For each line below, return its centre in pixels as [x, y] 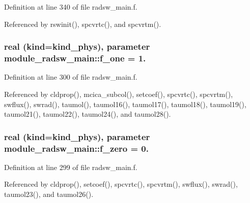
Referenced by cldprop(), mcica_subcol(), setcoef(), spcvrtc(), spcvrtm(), [119, 94]
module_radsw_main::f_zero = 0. [76, 148]
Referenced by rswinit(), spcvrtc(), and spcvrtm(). [83, 24]
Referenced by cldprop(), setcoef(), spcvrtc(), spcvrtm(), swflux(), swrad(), [121, 184]
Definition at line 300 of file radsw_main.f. [71, 77]
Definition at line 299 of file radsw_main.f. [71, 167]
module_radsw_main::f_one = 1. [75, 58]
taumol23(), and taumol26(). [49, 194]
